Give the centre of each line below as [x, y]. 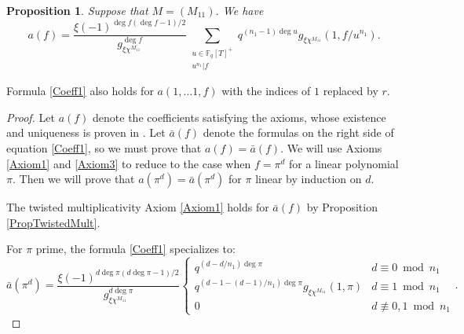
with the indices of [266, 91]
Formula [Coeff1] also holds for [80, 91]
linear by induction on [309, 179]
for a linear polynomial [343, 163]
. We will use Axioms [331, 148]
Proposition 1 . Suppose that [77, 10]
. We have [239, 10]
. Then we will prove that [73, 179]
